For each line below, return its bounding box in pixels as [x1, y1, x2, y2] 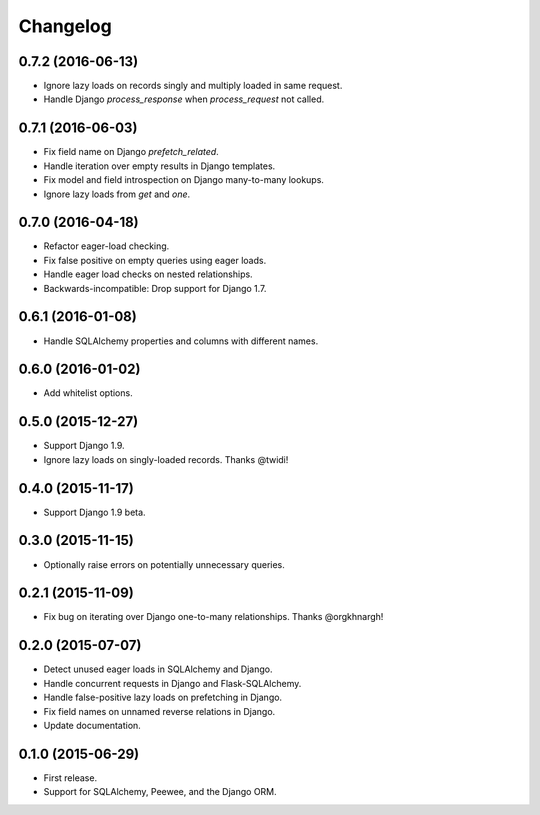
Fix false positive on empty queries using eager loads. [43, 254, 267, 266]
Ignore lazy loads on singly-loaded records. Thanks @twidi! [43, 453, 289, 465]
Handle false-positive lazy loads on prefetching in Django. [43, 691, 283, 704]
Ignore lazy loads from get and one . [43, 188, 191, 200]
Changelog [18, 15, 112, 37]
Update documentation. [43, 719, 142, 731]
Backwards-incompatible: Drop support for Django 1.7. [43, 282, 267, 294]
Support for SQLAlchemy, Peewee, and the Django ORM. [43, 786, 277, 798]
